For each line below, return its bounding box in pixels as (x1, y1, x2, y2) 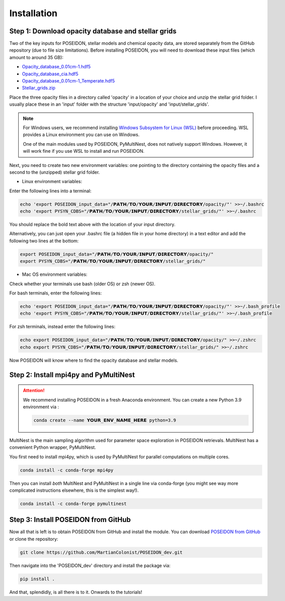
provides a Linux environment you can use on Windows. (23, 132, 140, 138)
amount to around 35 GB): (9, 54, 64, 60)
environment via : (23, 404, 59, 410)
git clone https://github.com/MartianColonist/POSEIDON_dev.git (20, 549, 183, 555)
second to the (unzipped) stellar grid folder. (9, 169, 100, 175)
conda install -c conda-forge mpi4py (20, 467, 114, 473)
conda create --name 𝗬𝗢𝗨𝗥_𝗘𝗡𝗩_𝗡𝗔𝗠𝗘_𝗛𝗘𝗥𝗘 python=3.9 (33, 417, 176, 423)
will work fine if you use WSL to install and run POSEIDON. (23, 148, 145, 154)
